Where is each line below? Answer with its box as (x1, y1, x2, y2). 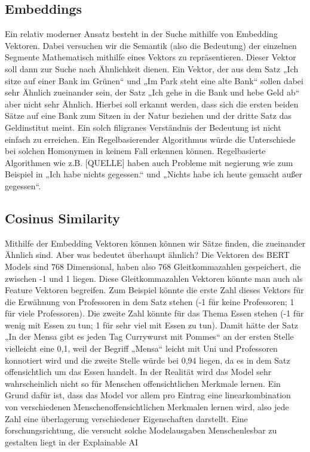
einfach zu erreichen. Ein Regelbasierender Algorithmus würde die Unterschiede (5, 133, 296, 145)
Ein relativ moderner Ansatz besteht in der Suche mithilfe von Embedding (5, 27, 278, 40)
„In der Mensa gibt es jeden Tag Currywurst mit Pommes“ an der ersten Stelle (5, 330, 294, 343)
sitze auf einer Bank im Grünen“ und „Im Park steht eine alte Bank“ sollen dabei (5, 74, 303, 87)
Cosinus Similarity (5, 208, 120, 227)
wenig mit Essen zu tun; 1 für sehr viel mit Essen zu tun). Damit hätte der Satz (5, 318, 299, 331)
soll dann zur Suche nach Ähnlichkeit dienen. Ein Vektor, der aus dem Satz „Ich (5, 62, 299, 75)
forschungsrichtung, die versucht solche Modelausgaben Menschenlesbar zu (5, 424, 277, 436)
